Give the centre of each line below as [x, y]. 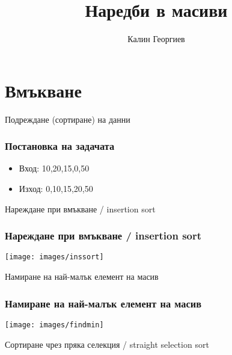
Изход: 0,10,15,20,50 [56, 189]
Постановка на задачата [60, 146]
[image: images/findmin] [54, 325]
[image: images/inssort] [54, 257]
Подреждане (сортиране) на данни [68, 119]
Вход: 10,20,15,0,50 [54, 168]
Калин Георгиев [156, 39]
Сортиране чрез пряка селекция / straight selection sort [107, 344]
